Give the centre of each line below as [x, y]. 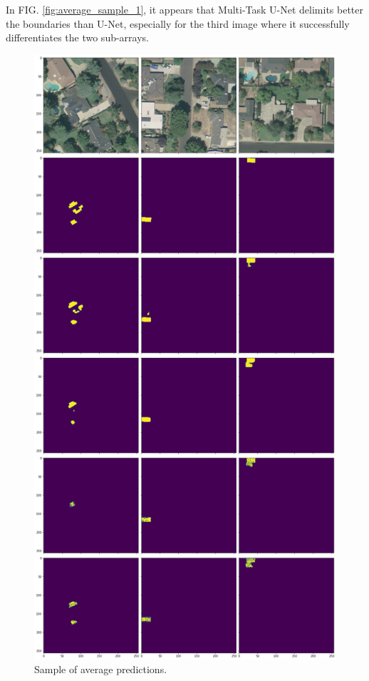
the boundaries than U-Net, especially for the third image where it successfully [178, 23]
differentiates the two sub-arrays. [77, 37]
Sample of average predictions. [101, 669]
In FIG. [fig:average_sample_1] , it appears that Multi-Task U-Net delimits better [185, 9]
